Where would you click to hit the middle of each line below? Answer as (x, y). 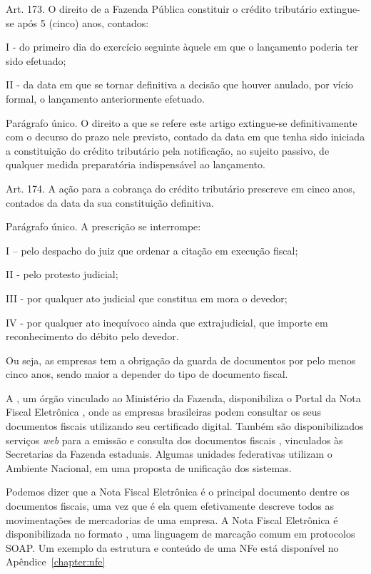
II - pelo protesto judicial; (62, 274)
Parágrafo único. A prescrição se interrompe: (103, 226)
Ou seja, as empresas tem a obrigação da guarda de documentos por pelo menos (181, 360)
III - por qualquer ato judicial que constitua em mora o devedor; (147, 298)
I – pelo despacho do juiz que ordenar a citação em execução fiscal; (152, 250)
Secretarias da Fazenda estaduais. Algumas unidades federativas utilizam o (169, 454)
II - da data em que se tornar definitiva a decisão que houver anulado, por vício (179, 84)
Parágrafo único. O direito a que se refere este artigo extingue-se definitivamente (182, 122)
